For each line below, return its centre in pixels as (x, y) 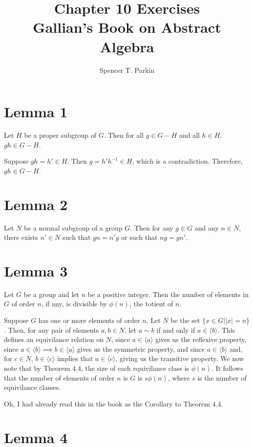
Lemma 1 (36, 112)
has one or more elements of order (89, 320)
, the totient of (151, 304)
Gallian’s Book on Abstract (127, 27)
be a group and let (51, 294)
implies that (75, 358)
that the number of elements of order (59, 377)
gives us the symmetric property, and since (141, 349)
